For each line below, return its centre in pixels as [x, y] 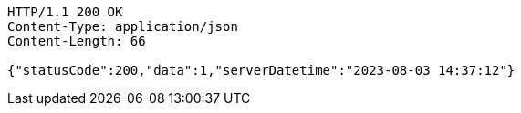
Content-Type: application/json [123, 26]
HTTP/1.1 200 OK [65, 12]
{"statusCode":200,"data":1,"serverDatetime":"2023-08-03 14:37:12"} [261, 70]
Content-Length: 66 [77, 41]
